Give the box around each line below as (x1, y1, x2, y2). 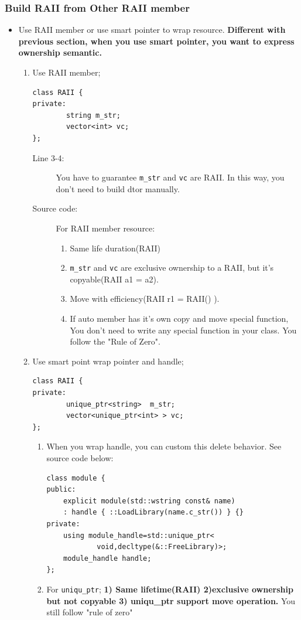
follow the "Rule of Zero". (70, 335, 160, 348)
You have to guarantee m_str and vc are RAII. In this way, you (56, 171, 285, 183)
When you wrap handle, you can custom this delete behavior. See (46, 440, 282, 452)
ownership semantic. (18, 46, 102, 59)
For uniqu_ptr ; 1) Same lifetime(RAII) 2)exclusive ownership (46, 582, 293, 595)
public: (46, 485, 76, 494)
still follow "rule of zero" (46, 606, 133, 618)
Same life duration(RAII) (70, 241, 161, 254)
